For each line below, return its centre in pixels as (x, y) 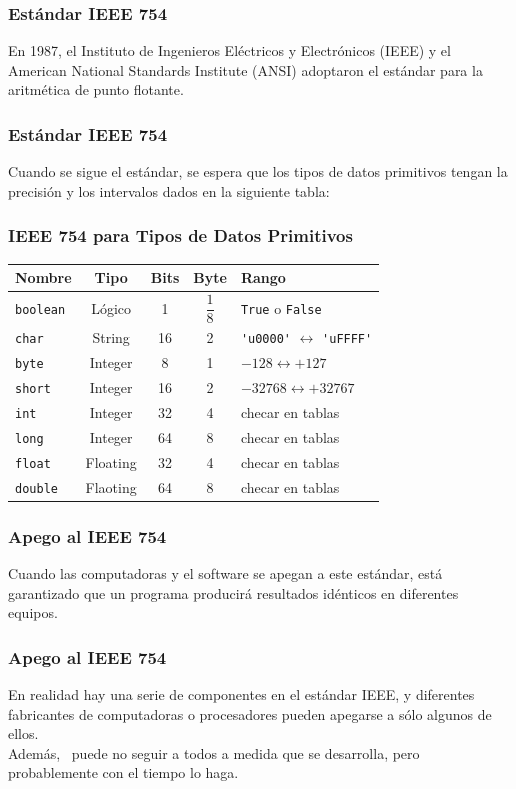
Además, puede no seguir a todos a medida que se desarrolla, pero (214, 752)
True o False (281, 307)
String (111, 337)
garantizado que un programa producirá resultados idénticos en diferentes (233, 592)
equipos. (33, 612)
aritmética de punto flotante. (96, 89)
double (36, 488)
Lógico (111, 307)
